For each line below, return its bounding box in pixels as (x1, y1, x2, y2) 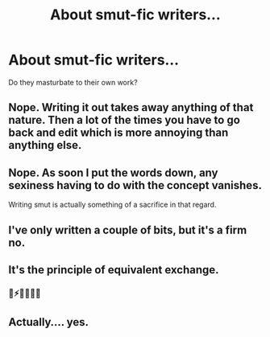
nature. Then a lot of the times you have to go (8, 113, 240, 127)
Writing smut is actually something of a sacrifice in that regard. (8, 199, 217, 210)
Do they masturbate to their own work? (8, 77, 139, 87)
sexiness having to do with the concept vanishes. (8, 179, 262, 192)
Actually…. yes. (8, 315, 89, 329)
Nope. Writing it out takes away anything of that (8, 101, 254, 114)
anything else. (8, 138, 82, 152)
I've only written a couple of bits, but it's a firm (8, 223, 247, 236)
